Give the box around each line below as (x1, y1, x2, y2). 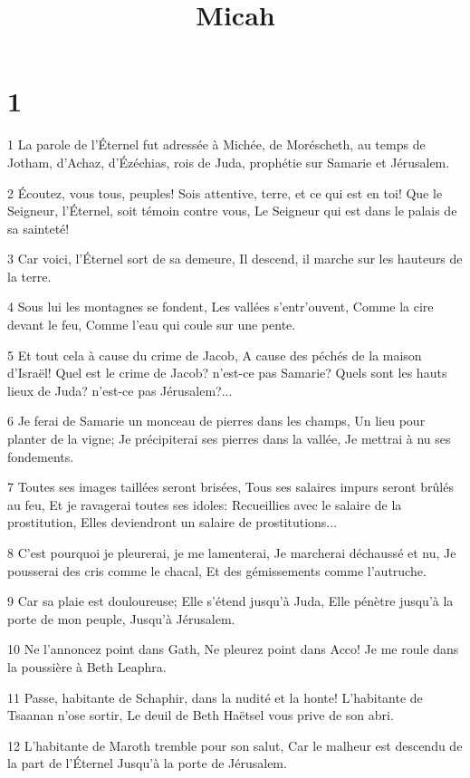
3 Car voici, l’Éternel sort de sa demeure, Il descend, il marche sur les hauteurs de (7, 249, 463, 268)
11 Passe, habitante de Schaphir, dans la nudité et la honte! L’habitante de (7, 687, 423, 706)
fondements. (7, 447, 74, 466)
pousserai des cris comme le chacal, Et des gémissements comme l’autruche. (7, 561, 427, 580)
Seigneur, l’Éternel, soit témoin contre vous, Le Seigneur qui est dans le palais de (7, 201, 457, 220)
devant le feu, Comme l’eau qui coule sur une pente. (7, 315, 296, 334)
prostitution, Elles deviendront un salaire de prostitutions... (7, 513, 338, 532)
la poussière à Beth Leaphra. (7, 657, 167, 676)
